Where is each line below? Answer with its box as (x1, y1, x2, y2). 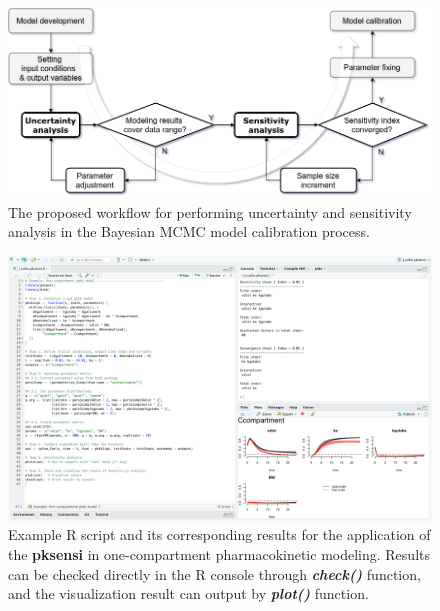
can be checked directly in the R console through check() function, (8, 563, 421, 584)
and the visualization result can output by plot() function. (8, 583, 369, 604)
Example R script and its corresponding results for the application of (8, 524, 431, 545)
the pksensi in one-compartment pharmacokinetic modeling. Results (8, 544, 430, 565)
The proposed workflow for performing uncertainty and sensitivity (8, 201, 412, 222)
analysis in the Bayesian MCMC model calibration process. (8, 221, 370, 242)
